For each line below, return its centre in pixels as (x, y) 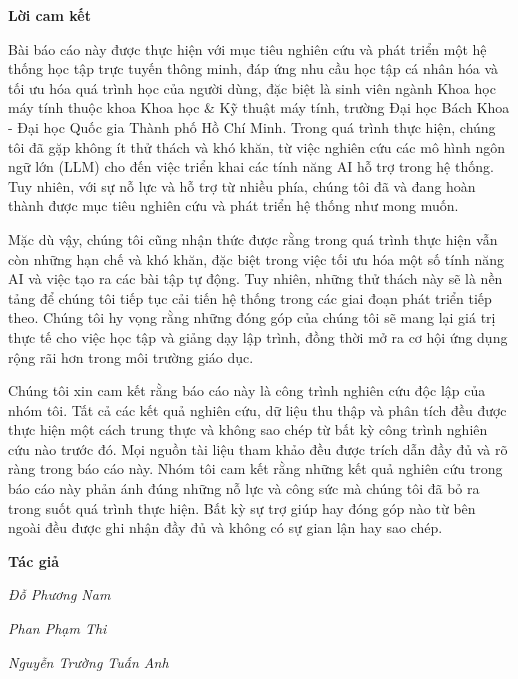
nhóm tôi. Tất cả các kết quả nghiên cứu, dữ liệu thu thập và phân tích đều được (257, 409)
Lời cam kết (50, 15)
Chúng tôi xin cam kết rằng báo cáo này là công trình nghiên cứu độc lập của (247, 390)
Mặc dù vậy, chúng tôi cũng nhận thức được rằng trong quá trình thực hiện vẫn (253, 238)
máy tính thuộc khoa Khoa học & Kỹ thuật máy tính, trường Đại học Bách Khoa (259, 107)
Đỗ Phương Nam (59, 594)
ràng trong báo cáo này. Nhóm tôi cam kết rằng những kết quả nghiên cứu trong (255, 468)
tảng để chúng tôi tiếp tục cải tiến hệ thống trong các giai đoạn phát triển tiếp (250, 297)
